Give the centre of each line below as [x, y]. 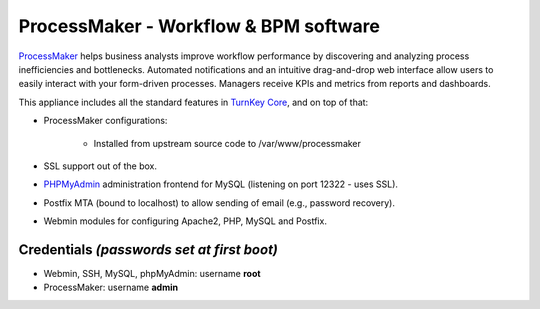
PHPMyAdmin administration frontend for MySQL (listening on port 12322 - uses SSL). [221, 184]
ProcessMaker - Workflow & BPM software [199, 26]
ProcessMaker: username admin [111, 287]
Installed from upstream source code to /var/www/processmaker [227, 143]
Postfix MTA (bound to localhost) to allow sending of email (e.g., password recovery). [219, 202]
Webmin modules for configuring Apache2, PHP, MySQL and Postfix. [185, 221]
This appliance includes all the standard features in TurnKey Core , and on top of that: [193, 102]
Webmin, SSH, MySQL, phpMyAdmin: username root [152, 273]
